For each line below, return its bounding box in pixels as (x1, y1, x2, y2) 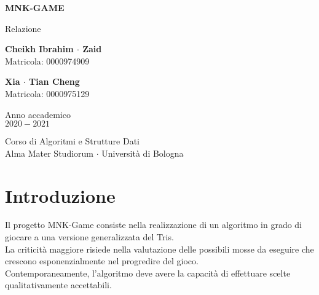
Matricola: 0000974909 (5, 54, 90, 67)
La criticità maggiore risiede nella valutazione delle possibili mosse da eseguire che (5, 242, 314, 255)
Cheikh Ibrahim (5, 42, 74, 55)
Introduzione (5, 183, 116, 208)
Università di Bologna (101, 146, 184, 159)
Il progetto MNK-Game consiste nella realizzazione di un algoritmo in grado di (5, 218, 302, 231)
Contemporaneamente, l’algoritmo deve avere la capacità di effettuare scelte (5, 266, 291, 279)
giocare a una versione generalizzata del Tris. (5, 230, 174, 243)
